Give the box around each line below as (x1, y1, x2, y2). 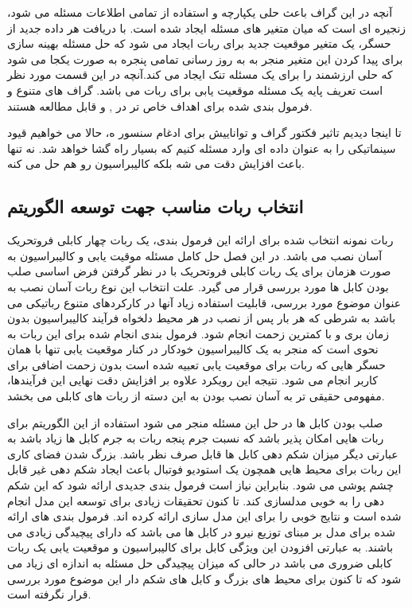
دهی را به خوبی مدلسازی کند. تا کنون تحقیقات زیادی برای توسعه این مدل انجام (7, 492, 385, 509)
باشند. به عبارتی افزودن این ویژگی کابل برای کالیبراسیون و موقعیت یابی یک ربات (7, 539, 394, 555)
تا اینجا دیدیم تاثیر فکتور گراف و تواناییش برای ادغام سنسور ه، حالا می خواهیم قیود (7, 124, 402, 141)
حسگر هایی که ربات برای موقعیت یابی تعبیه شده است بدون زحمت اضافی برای (7, 356, 386, 372)
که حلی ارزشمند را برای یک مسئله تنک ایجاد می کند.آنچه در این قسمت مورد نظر (7, 66, 393, 83)
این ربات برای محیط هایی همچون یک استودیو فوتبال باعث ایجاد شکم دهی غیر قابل (7, 461, 402, 477)
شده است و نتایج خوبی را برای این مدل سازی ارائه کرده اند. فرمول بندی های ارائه (7, 508, 402, 524)
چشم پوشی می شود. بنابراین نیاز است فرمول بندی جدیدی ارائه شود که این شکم (7, 477, 394, 493)
